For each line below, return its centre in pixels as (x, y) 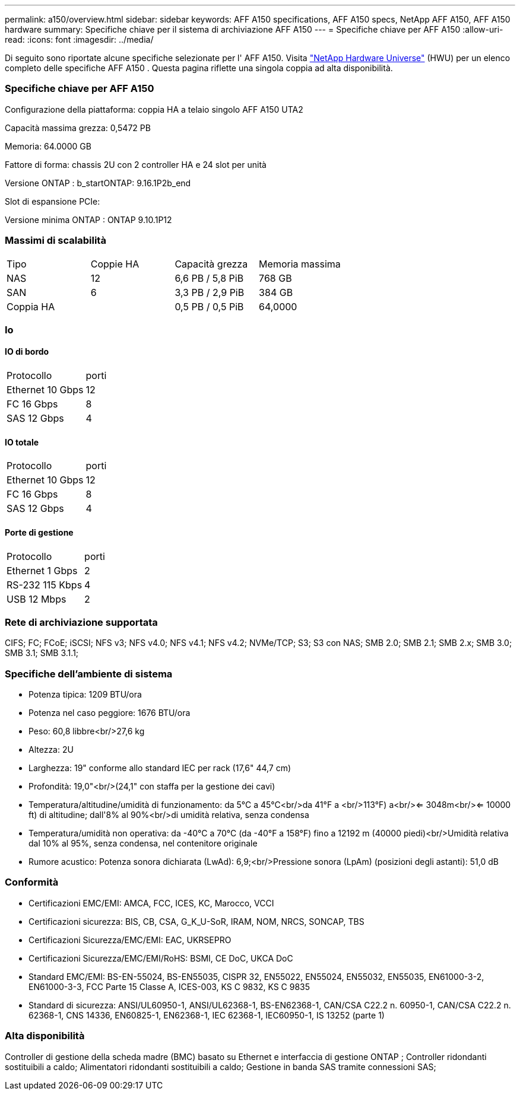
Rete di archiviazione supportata (81, 622)
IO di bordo (27, 352)
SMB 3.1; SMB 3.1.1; (42, 653)
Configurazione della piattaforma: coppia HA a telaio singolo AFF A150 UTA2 (154, 109)
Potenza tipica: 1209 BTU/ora (85, 695)
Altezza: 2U (51, 750)
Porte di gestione (39, 532)
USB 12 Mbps (37, 599)
